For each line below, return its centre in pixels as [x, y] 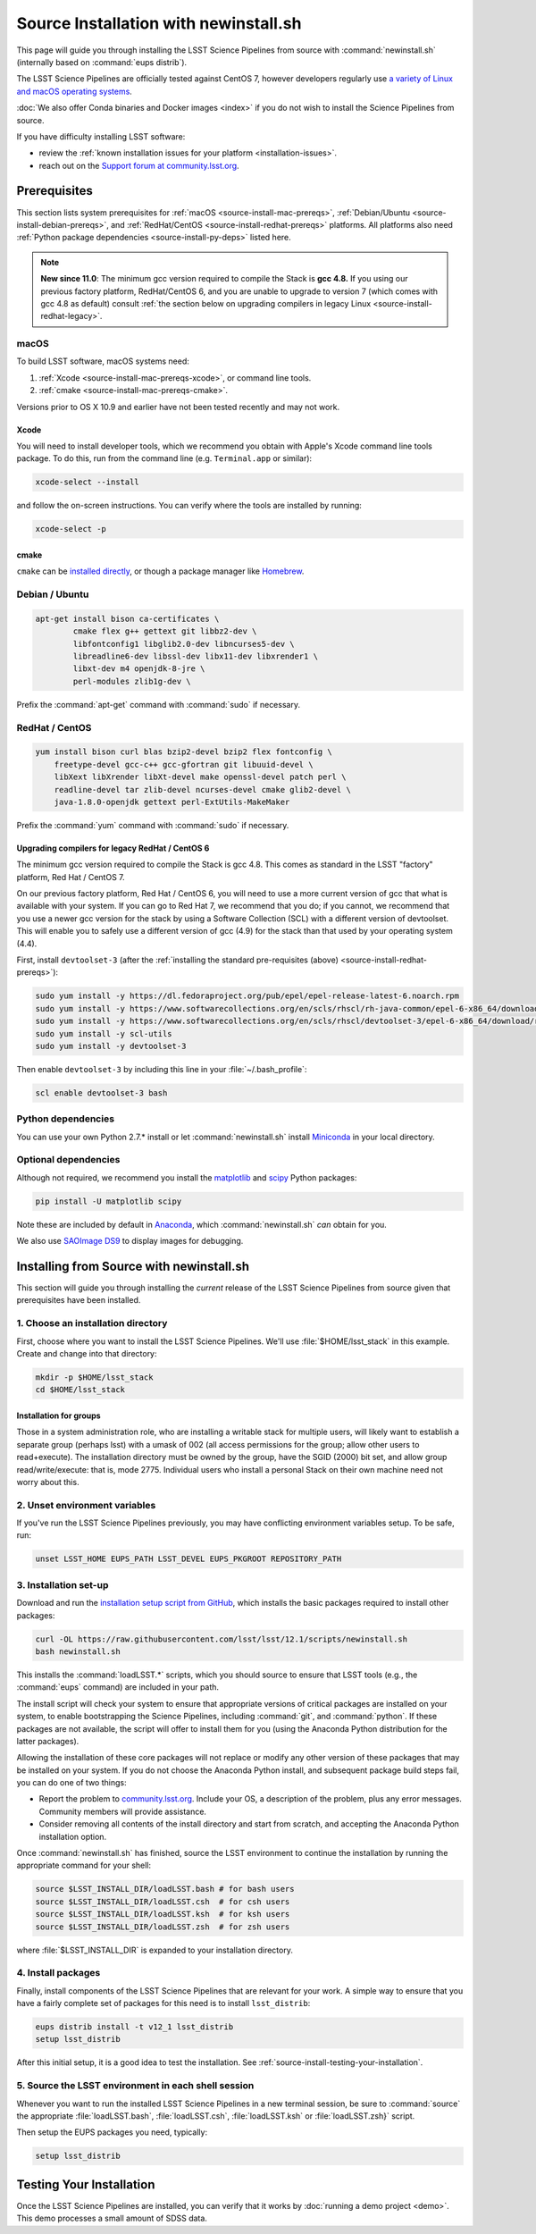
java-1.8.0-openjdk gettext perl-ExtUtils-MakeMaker [172, 802]
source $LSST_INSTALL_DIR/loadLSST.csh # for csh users [163, 1902]
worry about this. [48, 1482]
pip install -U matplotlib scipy [109, 1201]
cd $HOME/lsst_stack [80, 1390]
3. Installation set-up [63, 1584]
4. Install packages [59, 1973]
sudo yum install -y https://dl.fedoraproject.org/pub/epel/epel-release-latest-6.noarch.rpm [247, 996]
